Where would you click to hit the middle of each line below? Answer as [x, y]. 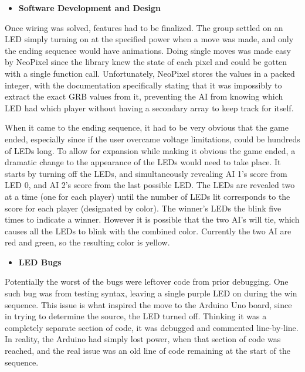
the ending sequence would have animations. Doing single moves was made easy [148, 50]
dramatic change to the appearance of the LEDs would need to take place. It [143, 162]
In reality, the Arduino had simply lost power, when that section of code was [143, 339]
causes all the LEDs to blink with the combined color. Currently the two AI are [148, 231]
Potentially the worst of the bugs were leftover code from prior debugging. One [147, 281]
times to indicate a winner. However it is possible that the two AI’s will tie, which [152, 219]
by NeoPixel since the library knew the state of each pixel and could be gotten [146, 62]
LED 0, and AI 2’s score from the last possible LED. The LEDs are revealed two [150, 185]
